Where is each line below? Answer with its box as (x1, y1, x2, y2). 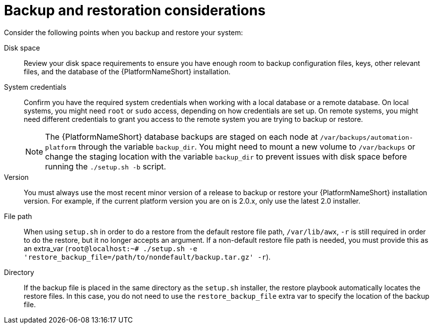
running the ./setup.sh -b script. (45, 161, 166, 171)
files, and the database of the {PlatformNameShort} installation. (24, 67, 231, 76)
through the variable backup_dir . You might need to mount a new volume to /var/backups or (78, 141, 415, 152)
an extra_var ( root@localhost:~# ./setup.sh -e (24, 244, 198, 253)
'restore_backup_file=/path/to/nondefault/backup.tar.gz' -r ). (24, 252, 271, 261)
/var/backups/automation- (320, 133, 413, 141)
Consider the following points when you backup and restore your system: (4, 28, 243, 37)
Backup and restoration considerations (4, 2, 266, 19)
